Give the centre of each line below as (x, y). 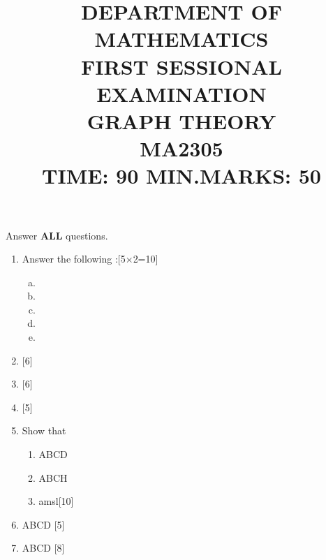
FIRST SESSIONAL (181, 66)
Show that (44, 430)
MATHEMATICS (181, 39)
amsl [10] (56, 501)
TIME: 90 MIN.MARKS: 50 (181, 176)
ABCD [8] (43, 548)
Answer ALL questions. (57, 235)
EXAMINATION (181, 93)
